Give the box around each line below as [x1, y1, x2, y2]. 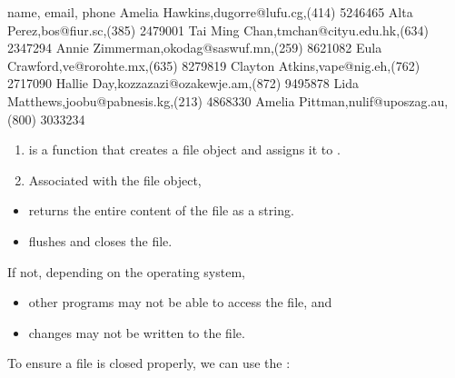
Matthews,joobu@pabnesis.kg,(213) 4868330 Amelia [7, 91, 295, 110]
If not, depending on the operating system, [7, 262, 245, 281]
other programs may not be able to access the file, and [28, 293, 332, 312]
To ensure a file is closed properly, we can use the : [7, 353, 291, 373]
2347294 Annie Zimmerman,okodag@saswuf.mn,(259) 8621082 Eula [7, 38, 382, 57]
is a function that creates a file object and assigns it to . [28, 140, 341, 159]
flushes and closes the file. [28, 231, 173, 250]
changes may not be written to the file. [28, 323, 245, 342]
